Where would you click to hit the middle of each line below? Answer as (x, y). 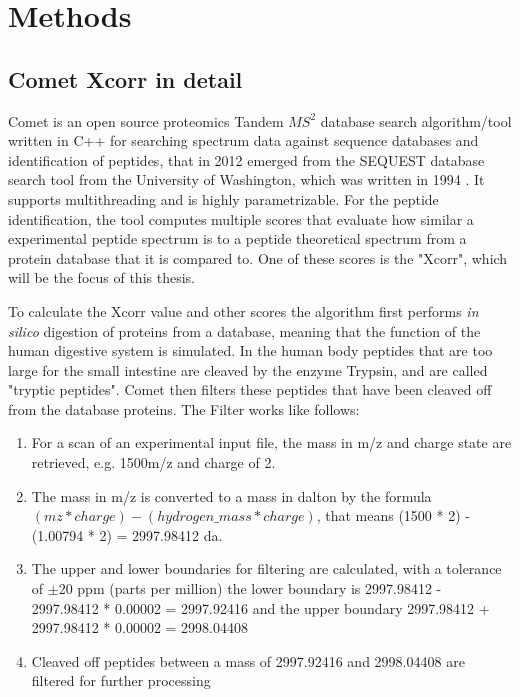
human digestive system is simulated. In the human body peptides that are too (250, 350)
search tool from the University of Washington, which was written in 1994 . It (246, 179)
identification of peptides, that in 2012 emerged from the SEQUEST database (246, 159)
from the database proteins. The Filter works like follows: (184, 408)
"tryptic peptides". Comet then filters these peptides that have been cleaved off (250, 389)
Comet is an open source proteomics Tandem (146, 120)
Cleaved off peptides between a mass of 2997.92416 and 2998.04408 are (248, 660)
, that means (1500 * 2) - (393, 515)
